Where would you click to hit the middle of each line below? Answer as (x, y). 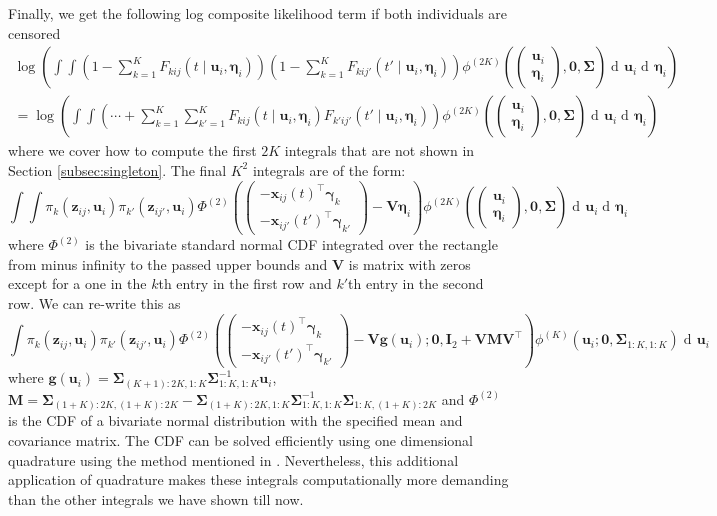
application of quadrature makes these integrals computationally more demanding (258, 479)
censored (34, 32)
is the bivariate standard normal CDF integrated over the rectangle (291, 244)
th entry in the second (416, 283)
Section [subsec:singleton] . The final (117, 169)
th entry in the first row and (245, 283)
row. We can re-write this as (94, 303)
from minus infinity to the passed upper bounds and (168, 263)
